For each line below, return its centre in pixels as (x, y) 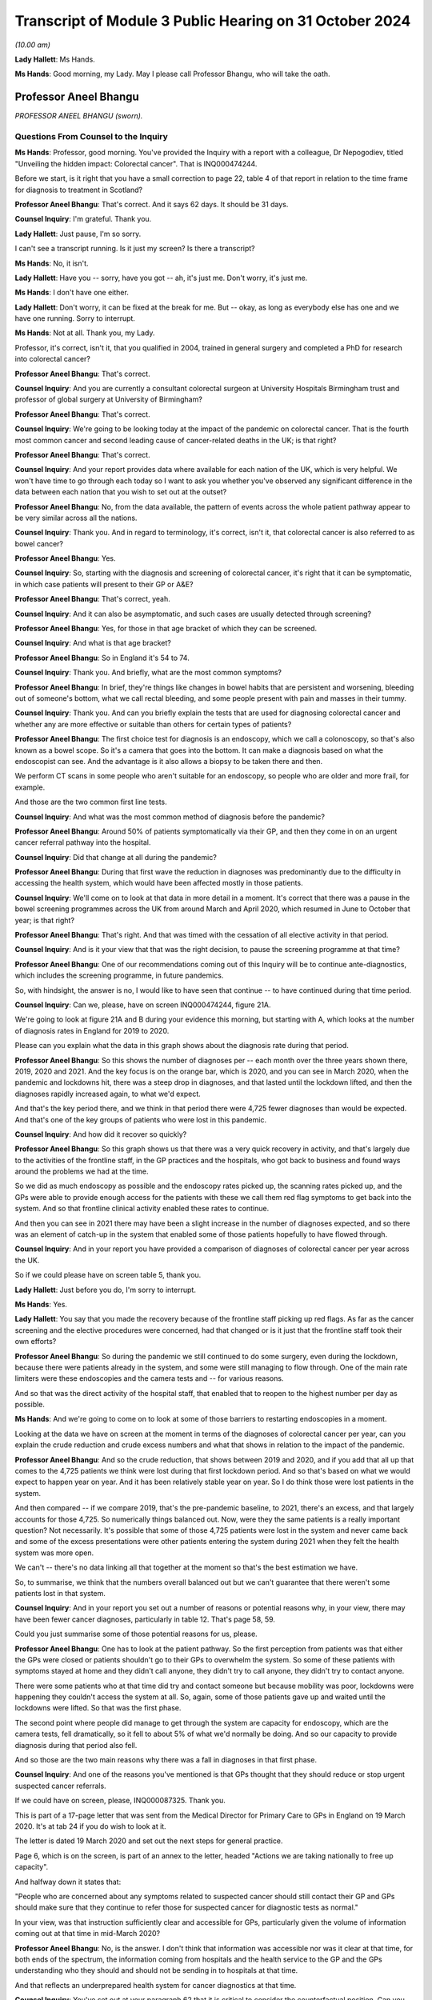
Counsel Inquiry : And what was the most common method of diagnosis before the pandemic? (170, 817)
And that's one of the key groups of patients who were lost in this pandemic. (141, 1119)
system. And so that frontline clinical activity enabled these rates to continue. (142, 1209)
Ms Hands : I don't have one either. (72, 293)
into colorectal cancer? (53, 359)
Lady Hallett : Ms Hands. (55, 59)
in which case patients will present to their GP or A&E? (104, 584)
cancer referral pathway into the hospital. (83, 842)
